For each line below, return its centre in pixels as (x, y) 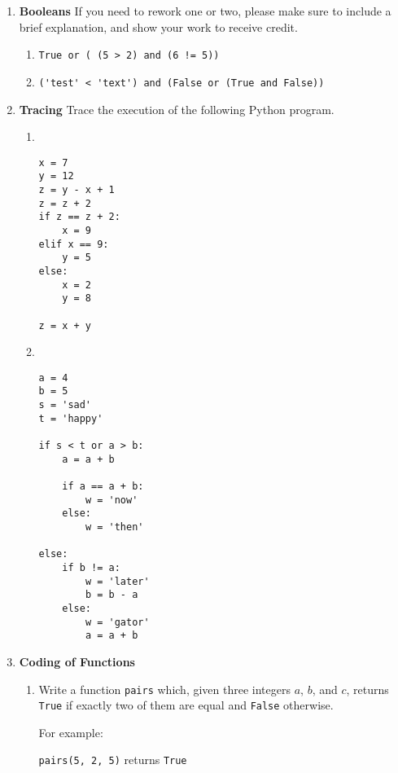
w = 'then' (114, 527)
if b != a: (91, 568)
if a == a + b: (103, 487)
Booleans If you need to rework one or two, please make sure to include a (205, 11)
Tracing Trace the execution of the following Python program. (177, 109)
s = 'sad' (65, 405)
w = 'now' (112, 500)
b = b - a (112, 595)
